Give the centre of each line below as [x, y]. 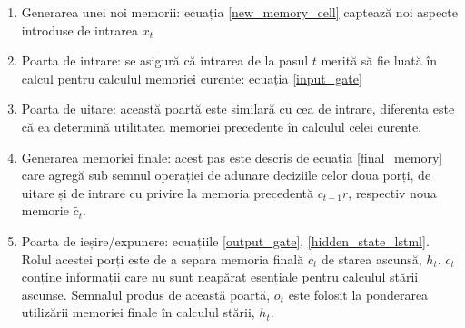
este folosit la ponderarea [358, 294]
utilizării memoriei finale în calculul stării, [138, 312]
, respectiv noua [392, 192]
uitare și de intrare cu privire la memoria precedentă [167, 192]
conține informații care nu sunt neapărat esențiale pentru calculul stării [220, 277]
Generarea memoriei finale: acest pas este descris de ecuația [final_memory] [232, 157]
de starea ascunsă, [371, 258]
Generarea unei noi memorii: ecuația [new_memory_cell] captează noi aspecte [239, 12]
